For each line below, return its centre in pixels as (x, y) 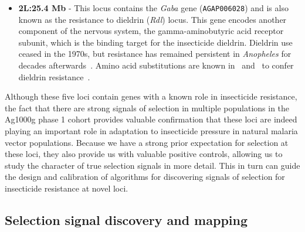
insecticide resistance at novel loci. (67, 188)
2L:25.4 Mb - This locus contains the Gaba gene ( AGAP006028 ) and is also (153, 8)
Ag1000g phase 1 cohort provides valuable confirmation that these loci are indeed (151, 119)
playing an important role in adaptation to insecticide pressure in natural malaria (151, 131)
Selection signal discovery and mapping (126, 219)
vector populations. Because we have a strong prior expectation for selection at (147, 142)
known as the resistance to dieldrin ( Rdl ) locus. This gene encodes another (152, 19)
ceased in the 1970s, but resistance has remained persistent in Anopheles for (155, 54)
